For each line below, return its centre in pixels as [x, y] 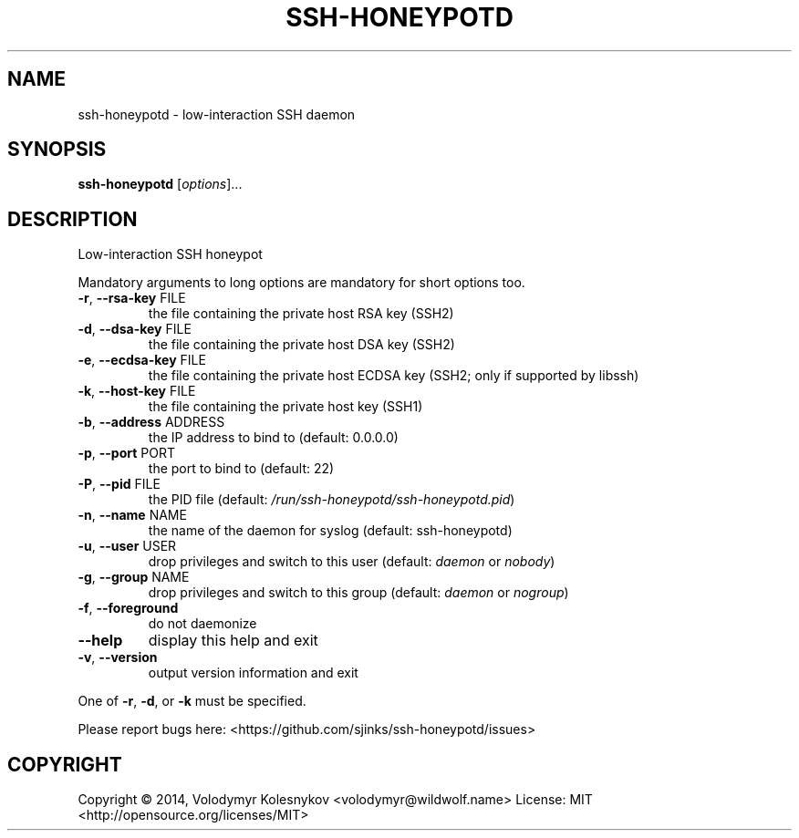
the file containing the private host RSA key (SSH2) [301, 314]
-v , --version [118, 657]
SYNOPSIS [57, 150]
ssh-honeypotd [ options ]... [160, 184]
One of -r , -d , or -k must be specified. [192, 701]
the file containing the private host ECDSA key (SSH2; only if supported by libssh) [394, 376]
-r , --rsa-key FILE [132, 298]
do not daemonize [202, 624]
